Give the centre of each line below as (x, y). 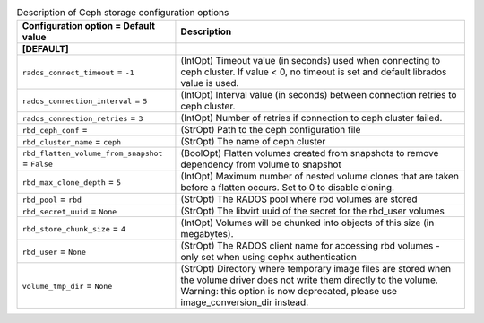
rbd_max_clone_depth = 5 (71, 182)
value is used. (210, 83)
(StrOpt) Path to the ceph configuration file (271, 130)
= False (37, 163)
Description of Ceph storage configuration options (123, 13)
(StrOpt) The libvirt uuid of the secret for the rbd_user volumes (313, 211)
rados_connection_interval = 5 (85, 100)
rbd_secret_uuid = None (69, 211)
